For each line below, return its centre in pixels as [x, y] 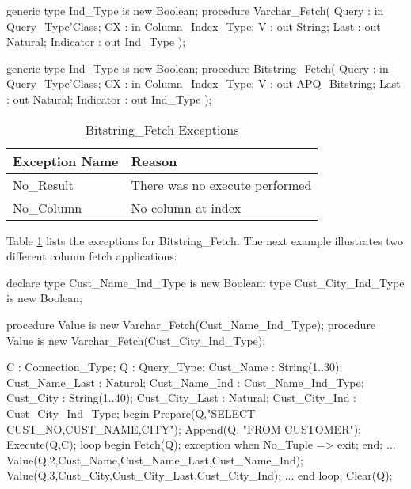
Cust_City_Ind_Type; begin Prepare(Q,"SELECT [131, 413]
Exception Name [66, 161]
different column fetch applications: [92, 256]
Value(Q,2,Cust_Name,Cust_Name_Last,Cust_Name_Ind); [155, 459]
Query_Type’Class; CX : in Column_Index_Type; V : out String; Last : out [194, 26]
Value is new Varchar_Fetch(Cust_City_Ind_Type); [136, 340]
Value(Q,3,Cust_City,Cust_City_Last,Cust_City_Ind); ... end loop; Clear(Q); [200, 475]
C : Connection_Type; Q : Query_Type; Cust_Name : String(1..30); [175, 367]
